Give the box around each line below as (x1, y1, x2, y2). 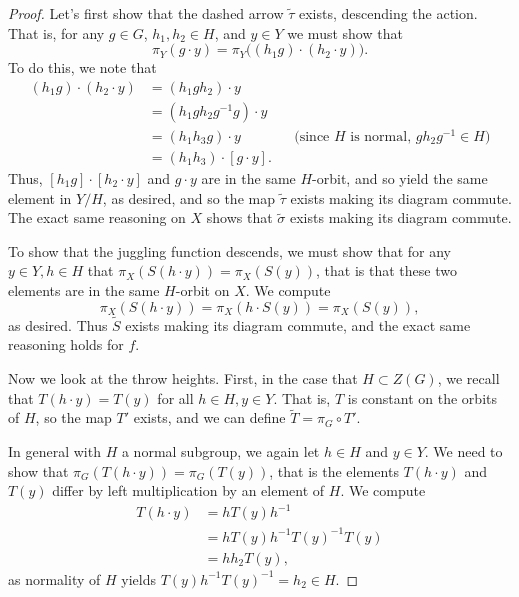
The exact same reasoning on (8, 207, 186, 228)
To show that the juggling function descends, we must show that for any (8, 240, 451, 261)
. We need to (424, 440, 503, 461)
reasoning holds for (8, 334, 124, 355)
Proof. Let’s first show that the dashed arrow (8, 3, 284, 23)
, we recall (437, 367, 500, 388)
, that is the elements (269, 460, 399, 481)
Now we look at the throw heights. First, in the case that (8, 367, 358, 388)
